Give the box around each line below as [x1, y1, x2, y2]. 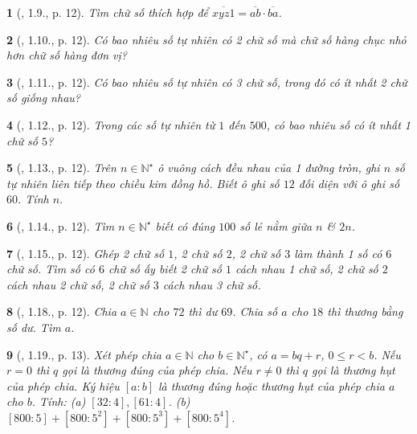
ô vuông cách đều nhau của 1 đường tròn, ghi [157, 159, 380, 176]
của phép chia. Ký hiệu [6, 377, 120, 394]
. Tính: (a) [31, 393, 86, 410]
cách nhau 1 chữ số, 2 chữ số [235, 260, 378, 277]
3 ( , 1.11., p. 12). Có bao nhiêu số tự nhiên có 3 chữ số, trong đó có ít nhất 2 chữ [6, 73, 407, 90]
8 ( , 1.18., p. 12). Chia [6, 303, 117, 320]
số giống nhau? [6, 89, 80, 106]
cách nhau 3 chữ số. [162, 276, 261, 293]
